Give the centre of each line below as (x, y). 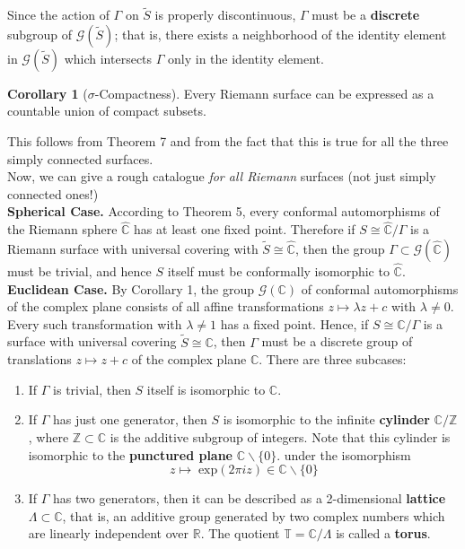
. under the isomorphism (344, 454)
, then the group (340, 248)
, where (48, 436)
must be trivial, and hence (79, 271)
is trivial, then (92, 389)
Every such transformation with (95, 323)
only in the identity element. (246, 58)
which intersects (108, 58)
